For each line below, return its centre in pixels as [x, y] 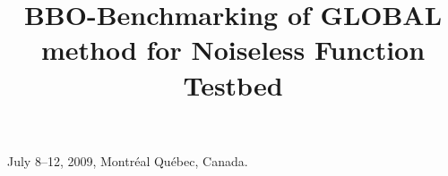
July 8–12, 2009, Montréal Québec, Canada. [128, 160]
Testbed [233, 84]
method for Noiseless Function [233, 50]
